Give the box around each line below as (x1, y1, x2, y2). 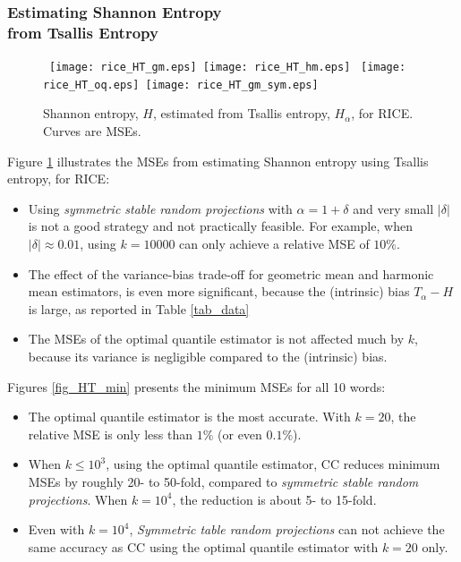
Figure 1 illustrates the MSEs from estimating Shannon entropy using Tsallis (7, 151, 429, 170)
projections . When (28, 490, 128, 508)
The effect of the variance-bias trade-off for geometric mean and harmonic (28, 264, 434, 283)
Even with (28, 520, 85, 539)
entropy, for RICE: (7, 169, 110, 188)
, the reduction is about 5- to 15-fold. (172, 490, 377, 508)
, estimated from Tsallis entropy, (152, 104, 330, 123)
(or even (218, 424, 262, 443)
